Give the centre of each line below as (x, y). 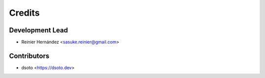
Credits (25, 13)
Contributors (29, 56)
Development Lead (39, 30)
